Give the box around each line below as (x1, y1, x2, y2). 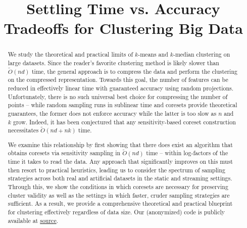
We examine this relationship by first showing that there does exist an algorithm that (8, 140, 233, 149)
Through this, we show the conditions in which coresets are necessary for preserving (8, 183, 228, 191)
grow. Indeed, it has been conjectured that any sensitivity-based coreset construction (13, 117, 236, 126)
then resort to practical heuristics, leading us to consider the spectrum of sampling (8, 165, 225, 174)
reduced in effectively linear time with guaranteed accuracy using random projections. (8, 83, 234, 92)
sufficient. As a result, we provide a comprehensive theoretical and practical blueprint (8, 199, 233, 208)
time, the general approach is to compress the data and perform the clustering (31, 67, 237, 75)
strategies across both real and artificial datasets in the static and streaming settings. (8, 174, 232, 183)
